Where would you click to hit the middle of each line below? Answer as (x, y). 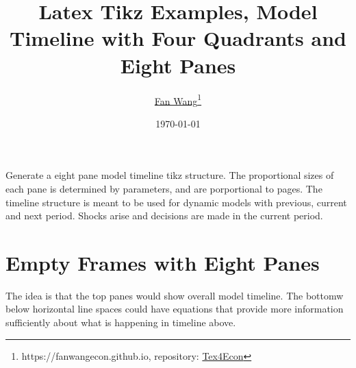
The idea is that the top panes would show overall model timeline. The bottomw (175, 295)
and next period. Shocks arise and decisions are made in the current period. (164, 216)
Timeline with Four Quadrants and (178, 38)
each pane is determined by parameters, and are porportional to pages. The (164, 188)
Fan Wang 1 (178, 99)
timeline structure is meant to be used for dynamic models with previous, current (176, 202)
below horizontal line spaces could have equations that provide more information (175, 309)
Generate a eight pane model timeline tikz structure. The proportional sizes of (170, 175)
